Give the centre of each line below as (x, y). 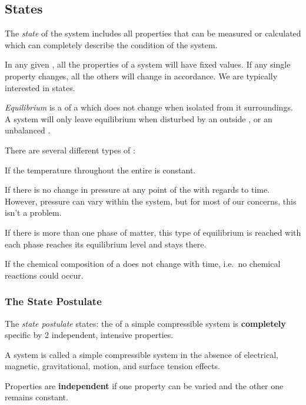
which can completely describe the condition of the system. (111, 44)
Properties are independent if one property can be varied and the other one (144, 385)
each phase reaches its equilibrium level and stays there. (106, 244)
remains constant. (36, 397)
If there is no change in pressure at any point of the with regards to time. (137, 190)
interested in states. (40, 87)
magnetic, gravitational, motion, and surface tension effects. (112, 366)
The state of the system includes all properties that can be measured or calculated (153, 33)
